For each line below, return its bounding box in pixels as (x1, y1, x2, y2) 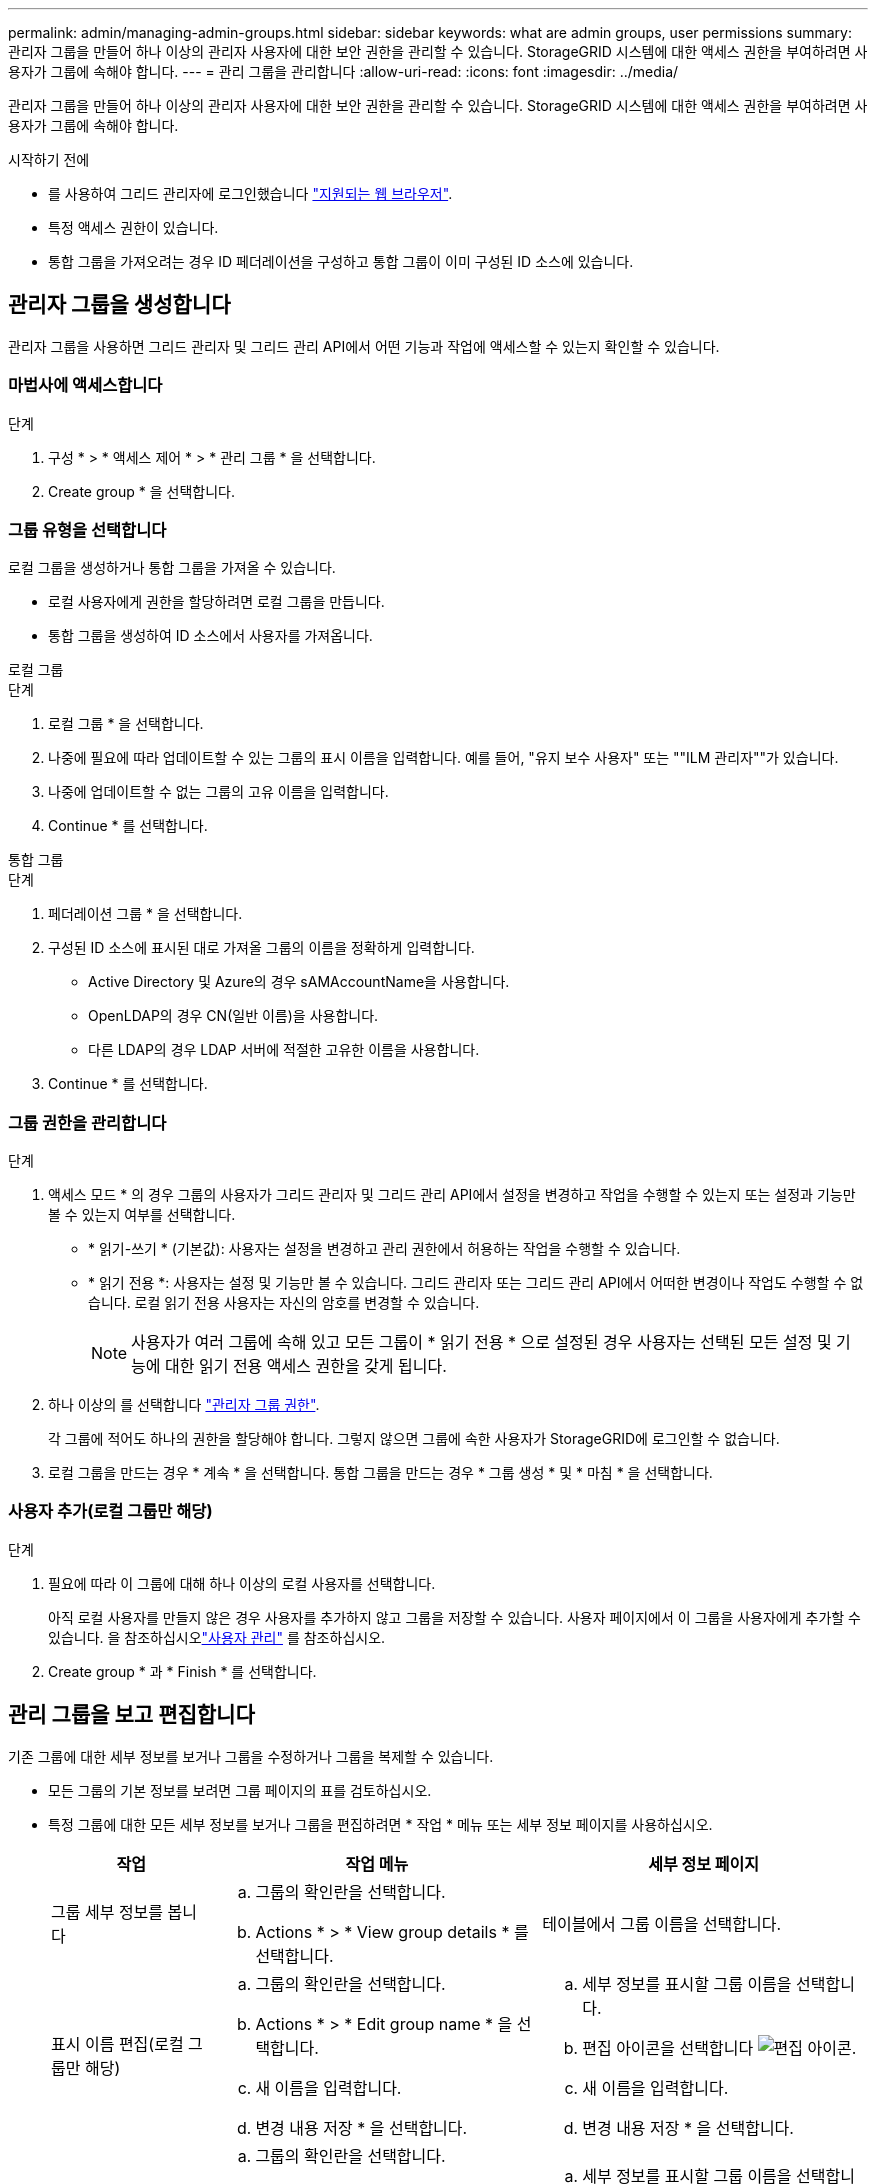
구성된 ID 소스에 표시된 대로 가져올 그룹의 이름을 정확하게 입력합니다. (48, 939, 475, 957)
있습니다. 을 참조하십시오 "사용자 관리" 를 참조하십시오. (48, 1628, 386, 1646)
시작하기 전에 (8, 151, 90, 168)
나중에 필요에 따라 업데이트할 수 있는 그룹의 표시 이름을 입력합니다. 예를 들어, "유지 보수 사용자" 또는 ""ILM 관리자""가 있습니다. (48, 749, 839, 767)
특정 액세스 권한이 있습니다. (48, 219, 219, 236)
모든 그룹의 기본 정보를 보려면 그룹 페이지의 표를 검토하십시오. (48, 1781, 432, 1799)
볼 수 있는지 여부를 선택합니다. (48, 1206, 236, 1224)
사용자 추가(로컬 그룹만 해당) (8, 1501, 213, 1522)
